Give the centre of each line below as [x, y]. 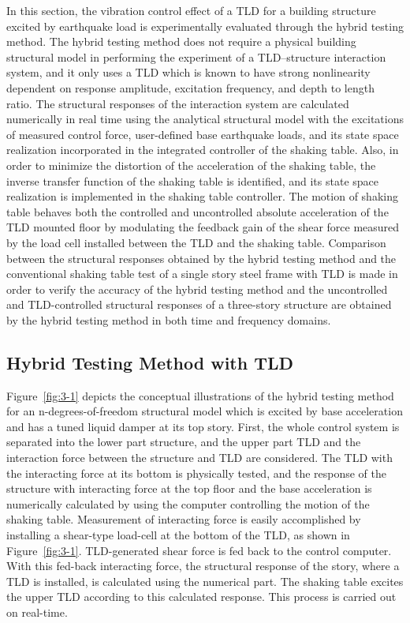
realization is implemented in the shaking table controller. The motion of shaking [202, 196]
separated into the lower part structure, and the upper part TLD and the [184, 442]
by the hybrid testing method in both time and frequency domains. [169, 319]
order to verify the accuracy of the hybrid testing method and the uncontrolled [197, 289]
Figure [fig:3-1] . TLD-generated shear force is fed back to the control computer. [199, 550]
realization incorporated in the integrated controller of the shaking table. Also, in [203, 150]
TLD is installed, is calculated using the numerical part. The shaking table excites [205, 581]
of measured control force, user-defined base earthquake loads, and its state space [203, 134]
